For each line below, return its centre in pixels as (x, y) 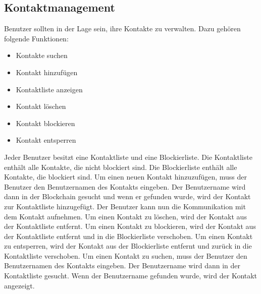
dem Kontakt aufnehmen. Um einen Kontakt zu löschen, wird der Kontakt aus (125, 216)
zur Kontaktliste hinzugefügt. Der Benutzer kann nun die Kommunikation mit (125, 206)
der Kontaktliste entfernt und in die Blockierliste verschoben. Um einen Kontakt (128, 236)
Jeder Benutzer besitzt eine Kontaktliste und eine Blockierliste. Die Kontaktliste (128, 157)
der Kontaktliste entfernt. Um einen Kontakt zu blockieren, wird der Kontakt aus (130, 226)
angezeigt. (19, 285)
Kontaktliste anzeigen (49, 89)
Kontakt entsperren (46, 140)
